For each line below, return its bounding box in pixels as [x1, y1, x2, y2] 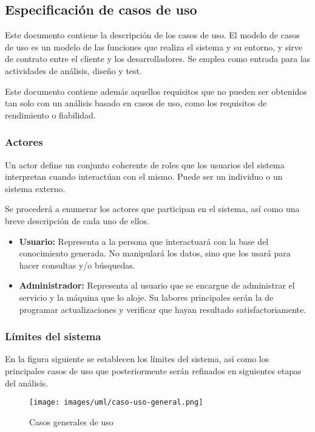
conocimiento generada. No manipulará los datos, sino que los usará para [19, 247, 291, 259]
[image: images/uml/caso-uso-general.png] [29, 398, 203, 407]
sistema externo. [5, 182, 66, 194]
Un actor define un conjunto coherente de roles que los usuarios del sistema [5, 158, 285, 171]
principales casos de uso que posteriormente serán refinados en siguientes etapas [5, 364, 302, 377]
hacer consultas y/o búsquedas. [19, 258, 135, 271]
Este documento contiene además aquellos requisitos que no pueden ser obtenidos [5, 84, 307, 97]
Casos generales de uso [29, 415, 113, 428]
